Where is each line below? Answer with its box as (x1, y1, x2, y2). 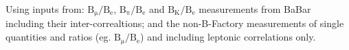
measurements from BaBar (199, 2, 311, 16)
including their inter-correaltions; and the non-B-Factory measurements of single (5, 16, 344, 30)
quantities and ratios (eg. (5, 30, 111, 44)
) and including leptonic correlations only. (140, 30, 316, 44)
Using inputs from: (5, 2, 85, 16)
